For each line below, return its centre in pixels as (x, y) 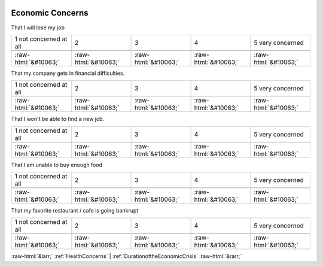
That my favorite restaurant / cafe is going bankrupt (75, 211)
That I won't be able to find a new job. (58, 119)
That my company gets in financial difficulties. (68, 73)
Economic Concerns (50, 13)
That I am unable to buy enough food (57, 165)
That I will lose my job (38, 28)
